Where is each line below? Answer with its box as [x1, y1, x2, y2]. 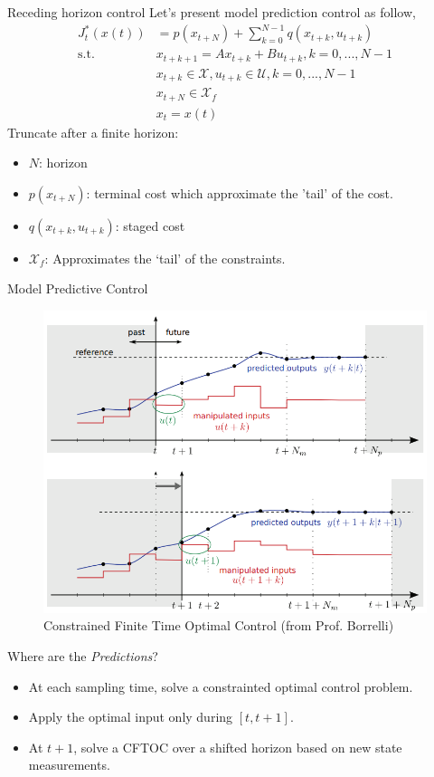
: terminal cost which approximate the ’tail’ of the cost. [86, 183, 393, 202]
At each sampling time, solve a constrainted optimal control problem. [28, 676, 413, 695]
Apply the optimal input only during [28, 707, 233, 726]
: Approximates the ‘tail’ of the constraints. [44, 248, 286, 267]
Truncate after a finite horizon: [7, 122, 179, 141]
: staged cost [115, 216, 185, 235]
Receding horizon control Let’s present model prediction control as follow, [7, 3, 416, 21]
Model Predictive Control [7, 279, 148, 298]
